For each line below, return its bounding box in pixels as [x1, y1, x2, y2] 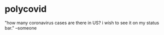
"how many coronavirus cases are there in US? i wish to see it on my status [4, 20, 160, 26]
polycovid [4, 3, 47, 15]
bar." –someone [4, 25, 37, 31]
